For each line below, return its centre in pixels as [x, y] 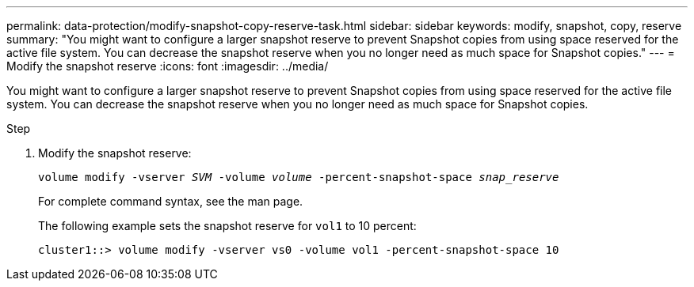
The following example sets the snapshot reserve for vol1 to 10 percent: [227, 226]
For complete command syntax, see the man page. [171, 201]
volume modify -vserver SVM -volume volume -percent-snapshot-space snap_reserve [299, 177]
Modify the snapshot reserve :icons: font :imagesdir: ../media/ [168, 66]
